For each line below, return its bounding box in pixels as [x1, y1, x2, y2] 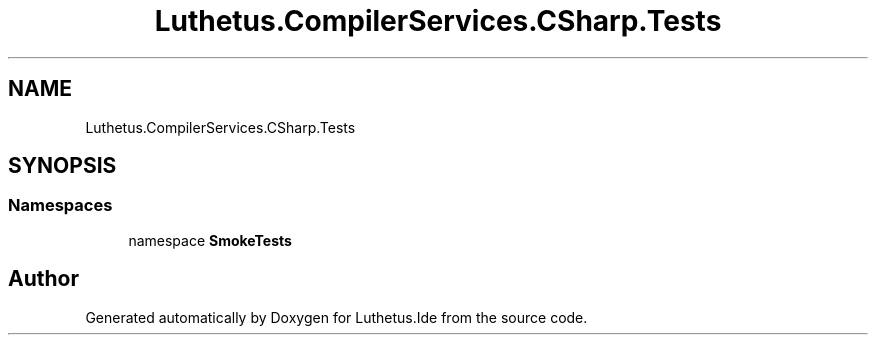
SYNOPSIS [8, 153, 117, 179]
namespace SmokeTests [128, 231, 292, 249]
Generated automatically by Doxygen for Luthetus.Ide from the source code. [85, 308, 588, 326]
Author [8, 266, 79, 292]
